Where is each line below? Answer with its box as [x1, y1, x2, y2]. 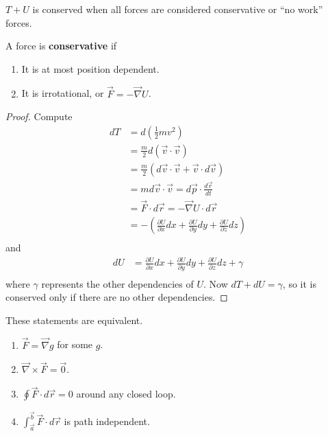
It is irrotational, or [21, 86, 104, 100]
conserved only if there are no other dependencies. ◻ [5, 290, 228, 304]
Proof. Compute [5, 109, 73, 124]
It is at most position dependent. [21, 61, 160, 76]
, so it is [282, 276, 316, 290]
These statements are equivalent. [5, 312, 143, 327]
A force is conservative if [5, 38, 117, 53]
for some [57, 337, 93, 352]
